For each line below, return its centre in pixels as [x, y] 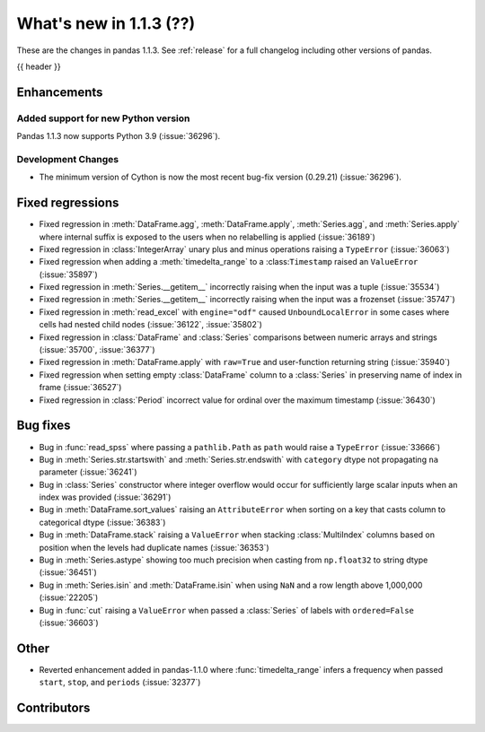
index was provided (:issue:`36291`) [105, 497]
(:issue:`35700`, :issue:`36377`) [97, 350]
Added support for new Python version [103, 118]
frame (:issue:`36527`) [80, 388]
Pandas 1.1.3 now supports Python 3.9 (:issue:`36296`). [119, 136]
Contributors [53, 708]
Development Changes [68, 159]
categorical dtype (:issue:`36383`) [102, 522]
